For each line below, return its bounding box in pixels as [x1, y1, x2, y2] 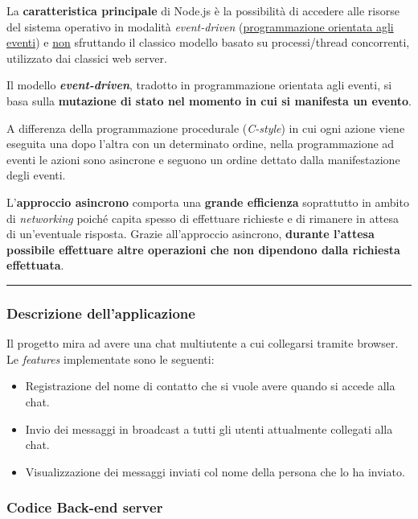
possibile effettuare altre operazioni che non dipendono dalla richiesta [6, 241, 400, 257]
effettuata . [6, 257, 64, 274]
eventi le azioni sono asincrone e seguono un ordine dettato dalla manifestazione [6, 150, 400, 167]
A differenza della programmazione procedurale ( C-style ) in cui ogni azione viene [6, 119, 405, 136]
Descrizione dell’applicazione [6, 303, 195, 323]
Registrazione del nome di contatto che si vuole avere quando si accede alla [25, 377, 395, 394]
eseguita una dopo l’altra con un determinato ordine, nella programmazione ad [6, 135, 395, 152]
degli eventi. [6, 167, 66, 183]
